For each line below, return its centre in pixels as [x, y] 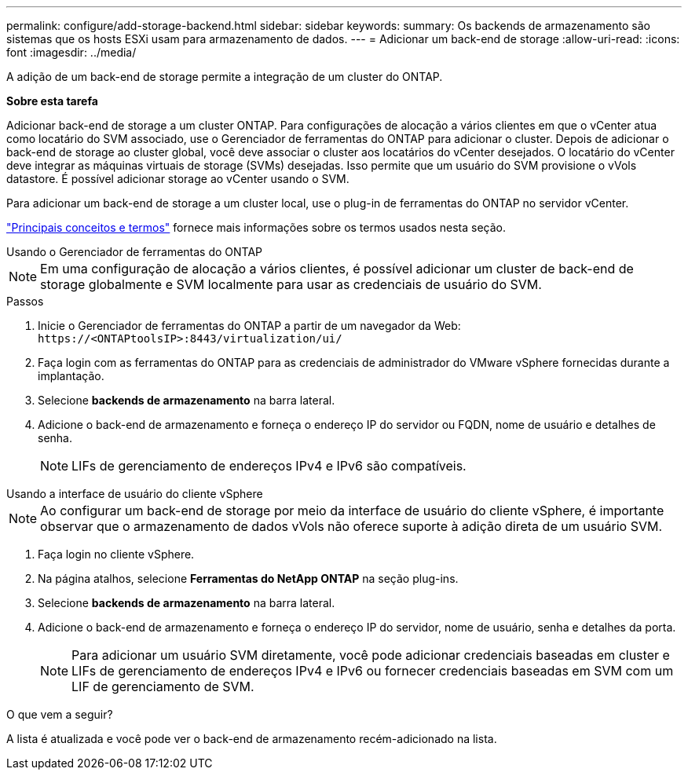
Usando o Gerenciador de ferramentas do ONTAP [135, 252]
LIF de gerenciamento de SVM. [163, 686]
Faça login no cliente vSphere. [116, 554]
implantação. [71, 376]
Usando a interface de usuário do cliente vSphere [135, 494]
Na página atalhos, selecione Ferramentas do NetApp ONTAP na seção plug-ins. [248, 578]
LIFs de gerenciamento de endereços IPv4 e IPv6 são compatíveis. [269, 466]
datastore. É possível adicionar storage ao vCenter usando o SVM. [178, 179]
